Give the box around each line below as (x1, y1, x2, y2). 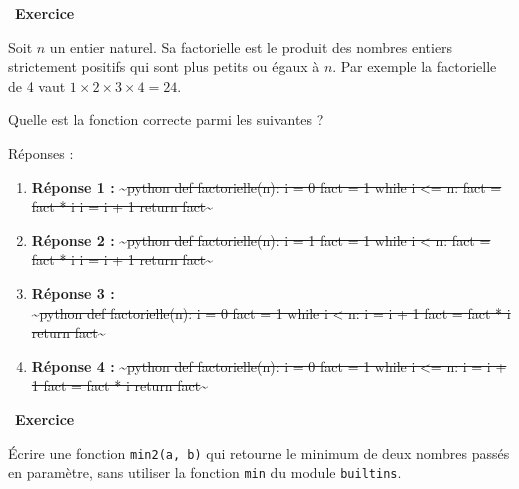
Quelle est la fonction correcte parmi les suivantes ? (8, 109, 324, 130)
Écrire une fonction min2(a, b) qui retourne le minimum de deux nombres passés (8, 442, 510, 463)
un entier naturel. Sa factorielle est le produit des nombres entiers (49, 36, 453, 57)
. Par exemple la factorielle (332, 56, 497, 77)
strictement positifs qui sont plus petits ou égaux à (8, 56, 320, 77)
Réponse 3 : (31, 282, 115, 303)
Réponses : (8, 142, 74, 163)
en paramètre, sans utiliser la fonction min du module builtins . (8, 462, 402, 483)
